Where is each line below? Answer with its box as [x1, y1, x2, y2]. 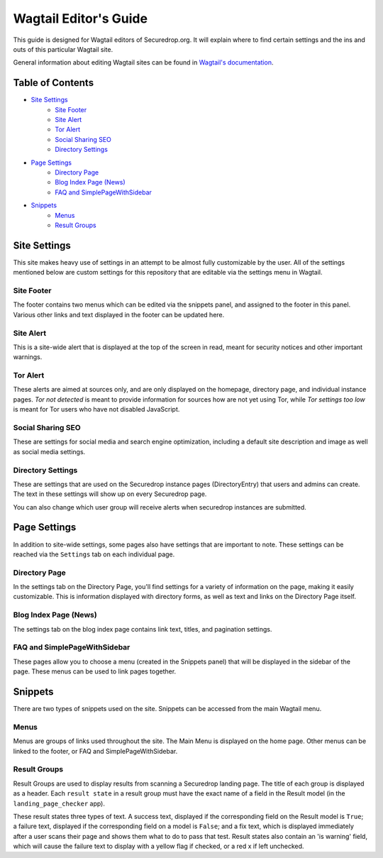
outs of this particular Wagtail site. [13, 45, 113, 53]
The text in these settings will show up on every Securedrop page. [13, 490, 207, 498]
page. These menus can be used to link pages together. [13, 667, 177, 676]
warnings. [13, 353, 43, 361]
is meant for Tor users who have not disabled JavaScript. [13, 405, 180, 414]
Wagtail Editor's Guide [13, 11, 148, 26]
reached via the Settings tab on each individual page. [13, 550, 175, 559]
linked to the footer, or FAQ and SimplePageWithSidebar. [13, 747, 178, 755]
